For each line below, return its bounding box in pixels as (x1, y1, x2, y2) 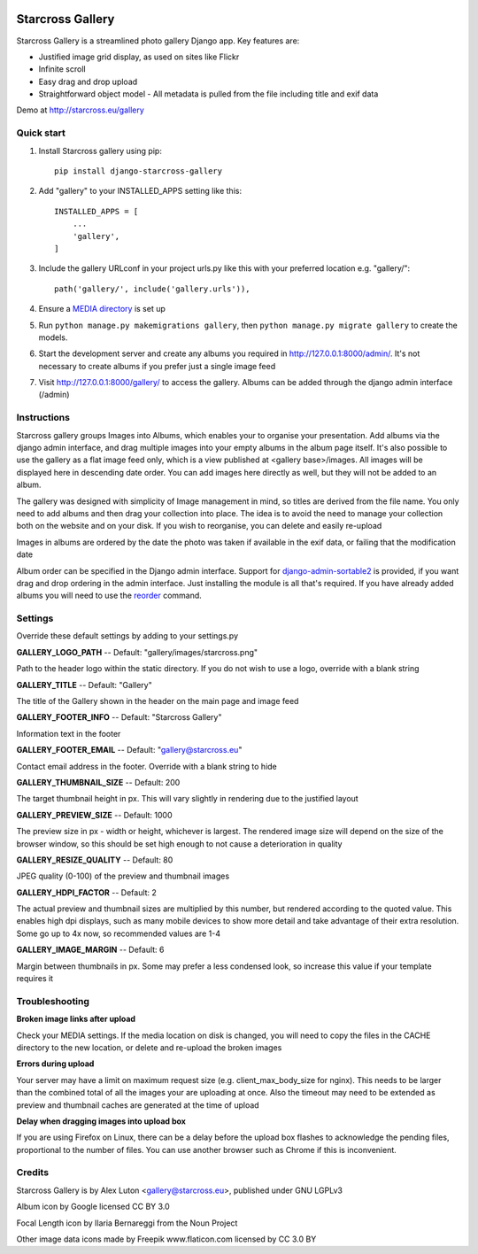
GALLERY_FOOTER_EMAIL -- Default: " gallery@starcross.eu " (16, 745, 243, 755)
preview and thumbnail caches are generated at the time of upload (16, 1099, 260, 1111)
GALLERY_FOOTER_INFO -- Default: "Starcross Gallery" (16, 712, 222, 723)
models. (38, 332, 68, 343)
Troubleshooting (16, 995, 90, 1007)
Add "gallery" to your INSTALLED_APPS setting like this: (38, 186, 243, 197)
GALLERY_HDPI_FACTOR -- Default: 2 (16, 886, 157, 898)
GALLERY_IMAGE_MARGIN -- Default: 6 (16, 944, 165, 956)
